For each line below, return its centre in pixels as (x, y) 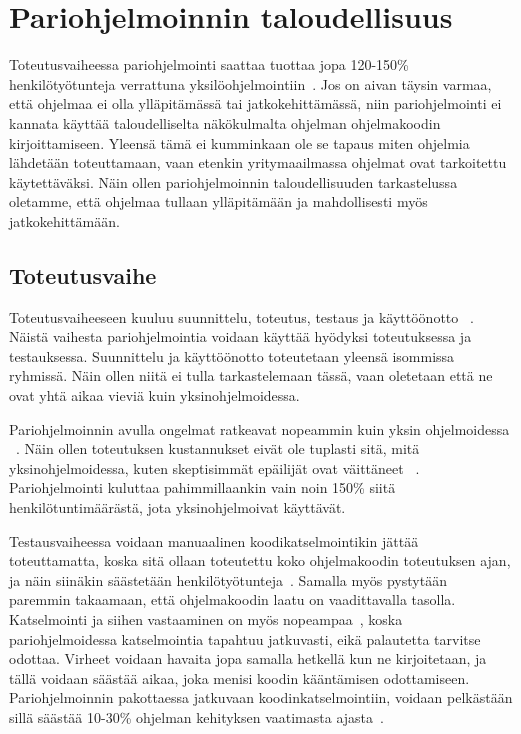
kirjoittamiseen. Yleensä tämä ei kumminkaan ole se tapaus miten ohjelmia (239, 142)
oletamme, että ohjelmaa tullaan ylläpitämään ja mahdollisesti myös (218, 201)
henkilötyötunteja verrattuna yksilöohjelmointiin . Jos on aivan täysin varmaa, (250, 83)
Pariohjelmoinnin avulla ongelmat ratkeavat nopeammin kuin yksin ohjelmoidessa (259, 428)
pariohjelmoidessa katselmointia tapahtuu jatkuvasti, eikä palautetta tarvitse (245, 638)
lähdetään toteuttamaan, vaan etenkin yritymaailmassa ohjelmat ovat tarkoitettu (258, 162)
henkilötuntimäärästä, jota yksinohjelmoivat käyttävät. (177, 507)
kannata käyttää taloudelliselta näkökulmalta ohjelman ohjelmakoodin (225, 122)
